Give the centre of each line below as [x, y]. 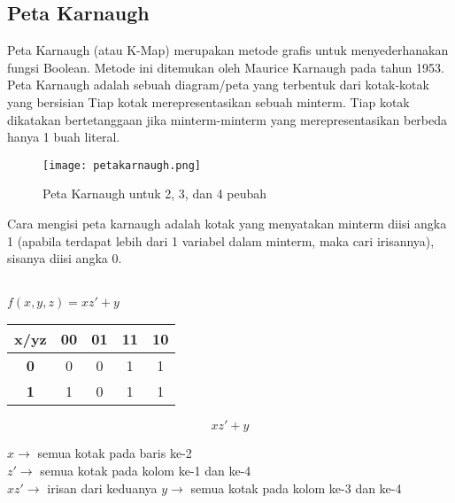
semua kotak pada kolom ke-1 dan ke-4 [146, 470]
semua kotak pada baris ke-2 [115, 453]
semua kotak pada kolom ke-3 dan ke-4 [296, 488]
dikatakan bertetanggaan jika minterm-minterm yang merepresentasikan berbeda [227, 119]
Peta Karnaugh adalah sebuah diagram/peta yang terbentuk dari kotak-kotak [218, 85]
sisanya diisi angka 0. [65, 258]
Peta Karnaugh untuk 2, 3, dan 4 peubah [155, 193]
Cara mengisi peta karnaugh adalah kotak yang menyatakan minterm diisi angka [227, 224]
